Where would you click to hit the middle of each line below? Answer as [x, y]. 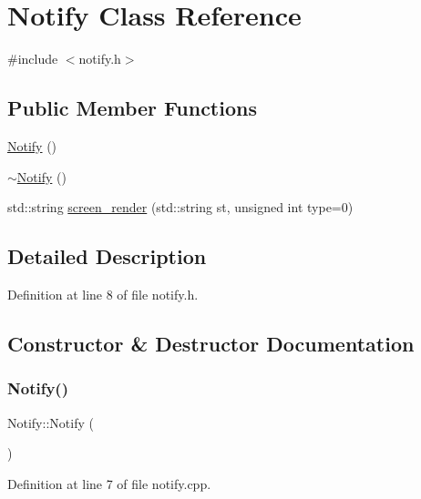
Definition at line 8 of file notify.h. [103, 294]
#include [33, 59]
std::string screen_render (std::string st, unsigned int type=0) [180, 207]
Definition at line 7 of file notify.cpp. [109, 483]
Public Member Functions [132, 108]
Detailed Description [107, 256]
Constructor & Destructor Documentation [211, 343]
